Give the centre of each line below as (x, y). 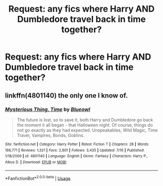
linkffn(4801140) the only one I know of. (66, 95)
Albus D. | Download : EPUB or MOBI (36, 162)
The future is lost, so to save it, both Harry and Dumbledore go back (85, 119)
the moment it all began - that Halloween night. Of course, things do (85, 125)
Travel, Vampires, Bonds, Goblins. (51, 135)
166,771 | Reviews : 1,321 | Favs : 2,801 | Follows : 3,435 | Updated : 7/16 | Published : (75, 150)
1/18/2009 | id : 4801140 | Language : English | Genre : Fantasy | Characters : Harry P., (76, 156)
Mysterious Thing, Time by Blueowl (48, 109)
